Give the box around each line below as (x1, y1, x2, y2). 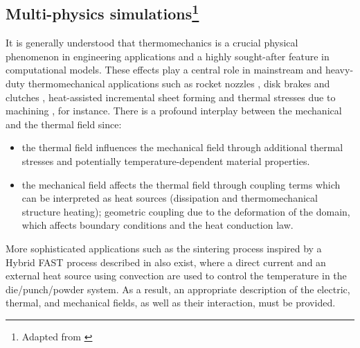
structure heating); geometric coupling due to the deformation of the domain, (21, 204, 350, 218)
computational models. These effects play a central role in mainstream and (6, 62, 323, 77)
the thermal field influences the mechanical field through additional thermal (21, 140, 343, 155)
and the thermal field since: (6, 116, 122, 131)
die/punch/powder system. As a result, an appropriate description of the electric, (6, 281, 350, 296)
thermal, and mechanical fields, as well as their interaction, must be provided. (6, 295, 336, 310)
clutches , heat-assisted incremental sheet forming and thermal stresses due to (6, 89, 336, 104)
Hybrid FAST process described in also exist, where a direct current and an (6, 254, 326, 269)
